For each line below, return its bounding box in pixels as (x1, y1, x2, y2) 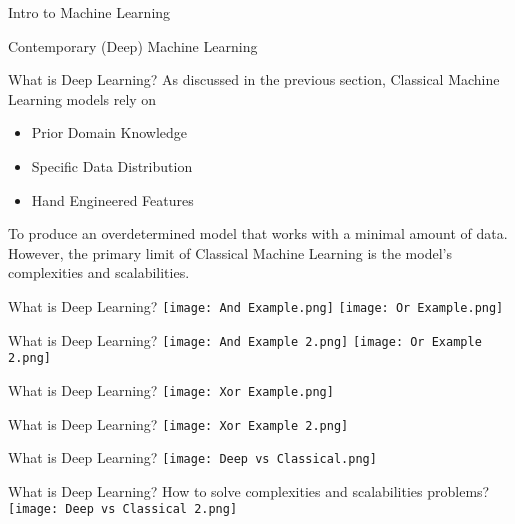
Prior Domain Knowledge (31, 122, 188, 143)
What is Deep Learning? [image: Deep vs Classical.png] (8, 447, 377, 468)
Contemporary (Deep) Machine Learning (8, 35, 258, 56)
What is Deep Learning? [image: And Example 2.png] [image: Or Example (8, 329, 482, 350)
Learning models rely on (8, 88, 157, 109)
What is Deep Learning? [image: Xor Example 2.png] (8, 413, 349, 434)
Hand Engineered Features (31, 189, 194, 210)
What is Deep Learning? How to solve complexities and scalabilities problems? (8, 480, 490, 501)
